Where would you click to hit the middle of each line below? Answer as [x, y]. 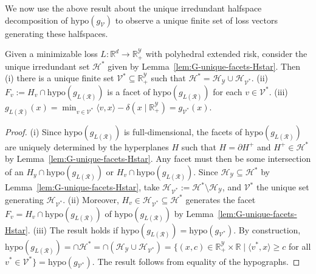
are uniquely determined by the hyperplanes [87, 146]
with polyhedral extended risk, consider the [226, 54]
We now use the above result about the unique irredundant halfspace [133, 8]
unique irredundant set [47, 66]
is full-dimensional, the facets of [183, 131]
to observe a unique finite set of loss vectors [196, 20]
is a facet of [129, 91]
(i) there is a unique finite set [60, 78]
